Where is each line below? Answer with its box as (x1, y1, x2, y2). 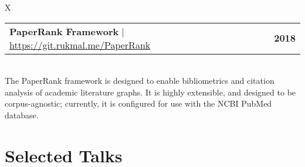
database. (5, 108, 39, 121)
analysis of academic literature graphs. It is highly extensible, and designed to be (5, 86, 296, 98)
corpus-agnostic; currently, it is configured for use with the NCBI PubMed (5, 97, 272, 110)
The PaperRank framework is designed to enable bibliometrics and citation (5, 74, 274, 87)
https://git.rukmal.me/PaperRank (9, 38, 151, 52)
